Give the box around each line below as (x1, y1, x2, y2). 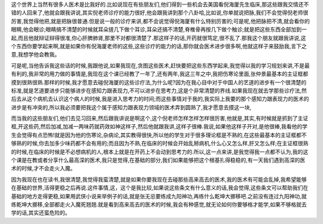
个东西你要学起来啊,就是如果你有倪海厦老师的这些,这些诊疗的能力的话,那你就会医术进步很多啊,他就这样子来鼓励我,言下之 (11, 42, 307, 50)
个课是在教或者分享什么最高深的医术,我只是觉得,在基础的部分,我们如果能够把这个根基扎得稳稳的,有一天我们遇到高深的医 (11, 157, 306, 164)
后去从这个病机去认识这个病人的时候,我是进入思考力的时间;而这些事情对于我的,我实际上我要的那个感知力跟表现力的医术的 (11, 96, 309, 103)
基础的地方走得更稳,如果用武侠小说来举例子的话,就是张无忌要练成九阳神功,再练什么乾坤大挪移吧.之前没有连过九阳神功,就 (11, 192, 307, 200)
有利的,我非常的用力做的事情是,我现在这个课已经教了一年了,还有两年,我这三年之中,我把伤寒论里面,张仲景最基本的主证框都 (11, 70, 309, 78)
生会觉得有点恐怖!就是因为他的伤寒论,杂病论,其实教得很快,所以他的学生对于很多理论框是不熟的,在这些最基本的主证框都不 (11, 131, 307, 139)
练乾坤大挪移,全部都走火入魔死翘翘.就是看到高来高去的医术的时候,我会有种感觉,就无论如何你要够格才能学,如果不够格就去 (11, 201, 307, 208)
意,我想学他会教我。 (11, 51, 60, 58)
